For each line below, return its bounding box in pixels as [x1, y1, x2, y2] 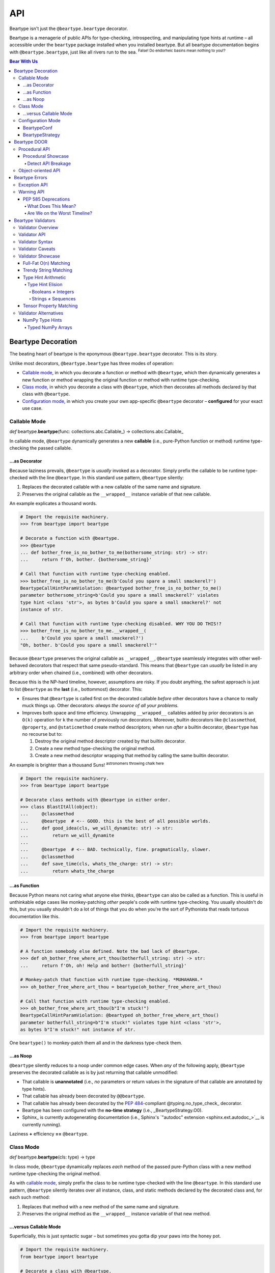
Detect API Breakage [27, 160, 71, 167]
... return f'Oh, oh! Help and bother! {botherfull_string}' [20, 962, 187, 968]
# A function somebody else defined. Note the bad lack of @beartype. [20, 948, 201, 954]
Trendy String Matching [23, 267, 72, 273]
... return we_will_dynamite [20, 833, 115, 838]
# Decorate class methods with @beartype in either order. [20, 797, 171, 802]
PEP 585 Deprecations [23, 196, 70, 202]
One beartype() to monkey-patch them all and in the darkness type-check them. [9, 1040, 183, 1046]
